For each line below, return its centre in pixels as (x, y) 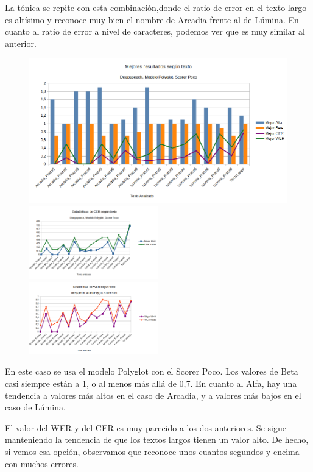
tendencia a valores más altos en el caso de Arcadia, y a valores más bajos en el (153, 395)
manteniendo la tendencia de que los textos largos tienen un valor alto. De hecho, (157, 439)
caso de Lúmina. (35, 407)
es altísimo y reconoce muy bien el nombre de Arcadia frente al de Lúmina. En (152, 19)
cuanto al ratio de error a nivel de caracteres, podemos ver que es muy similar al (155, 31)
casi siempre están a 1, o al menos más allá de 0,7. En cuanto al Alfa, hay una (151, 383)
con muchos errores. (42, 463)
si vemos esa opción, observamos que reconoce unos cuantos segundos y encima (152, 452)
